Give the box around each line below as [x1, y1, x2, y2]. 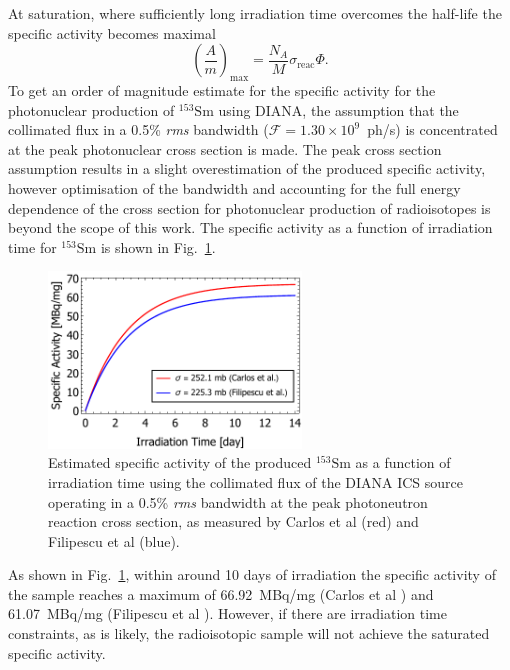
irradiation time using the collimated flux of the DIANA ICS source [48, 471, 464, 492]
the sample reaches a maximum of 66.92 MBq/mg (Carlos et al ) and [8, 583, 434, 604]
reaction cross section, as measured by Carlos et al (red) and [48, 511, 419, 532]
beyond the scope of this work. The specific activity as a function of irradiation [8, 217, 493, 238]
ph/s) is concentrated [367, 119, 498, 140]
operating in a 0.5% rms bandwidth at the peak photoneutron [48, 491, 428, 512]
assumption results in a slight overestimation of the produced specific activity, [8, 158, 486, 179]
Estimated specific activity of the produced [48, 452, 312, 473]
